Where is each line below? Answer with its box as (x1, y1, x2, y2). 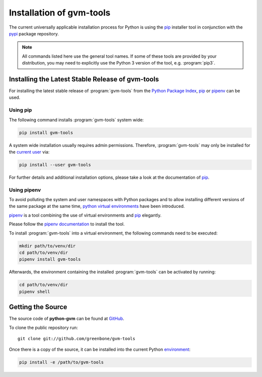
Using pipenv (9, 187, 41, 193)
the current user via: (9, 149, 49, 155)
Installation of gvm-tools (9, 7, 111, 18)
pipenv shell (19, 289, 50, 294)
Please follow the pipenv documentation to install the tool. (9, 221, 125, 227)
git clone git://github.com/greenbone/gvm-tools (17, 336, 135, 341)
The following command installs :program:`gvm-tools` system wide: (9, 117, 144, 123)
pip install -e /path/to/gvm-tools (19, 360, 104, 365)
